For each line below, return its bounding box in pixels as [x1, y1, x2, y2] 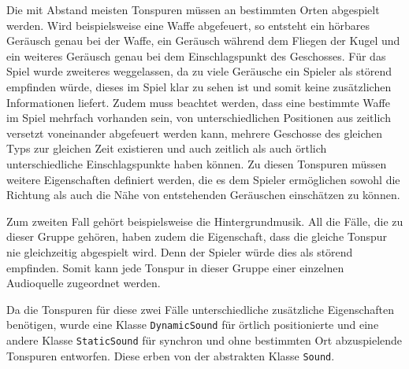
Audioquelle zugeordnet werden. [6, 275, 161, 291]
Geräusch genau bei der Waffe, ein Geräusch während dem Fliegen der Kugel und [6, 32, 400, 49]
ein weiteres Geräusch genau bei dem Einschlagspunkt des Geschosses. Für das [6, 47, 386, 64]
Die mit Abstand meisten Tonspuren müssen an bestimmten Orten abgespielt [6, 2, 380, 17]
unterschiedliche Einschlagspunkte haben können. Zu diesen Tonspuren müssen [6, 155, 387, 172]
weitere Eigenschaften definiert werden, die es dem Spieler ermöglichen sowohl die [6, 171, 400, 187]
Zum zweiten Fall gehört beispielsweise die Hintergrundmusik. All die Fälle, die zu [6, 212, 403, 229]
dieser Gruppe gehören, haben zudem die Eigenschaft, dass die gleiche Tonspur [6, 228, 388, 245]
